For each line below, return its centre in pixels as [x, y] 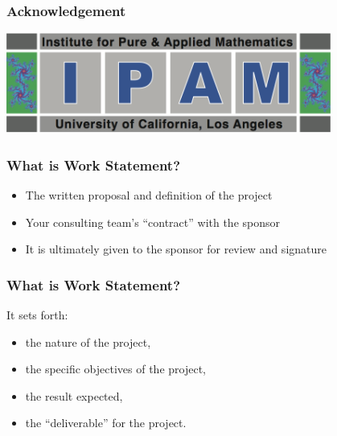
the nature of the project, [88, 341]
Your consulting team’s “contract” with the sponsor [152, 222]
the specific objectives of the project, [115, 369]
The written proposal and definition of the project [149, 195]
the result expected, [74, 395]
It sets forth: [37, 315]
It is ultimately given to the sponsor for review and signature [176, 249]
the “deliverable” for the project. [106, 423]
